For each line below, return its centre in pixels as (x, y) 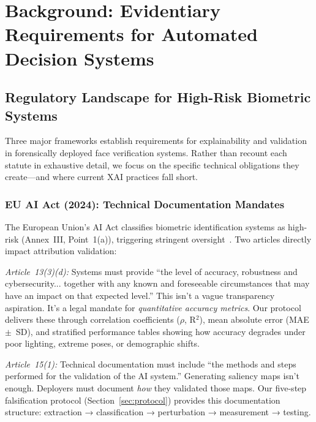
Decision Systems (80, 58)
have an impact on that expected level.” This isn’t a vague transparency (140, 295)
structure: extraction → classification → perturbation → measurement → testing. (158, 412)
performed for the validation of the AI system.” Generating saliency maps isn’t (152, 376)
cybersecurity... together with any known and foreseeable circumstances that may (157, 283)
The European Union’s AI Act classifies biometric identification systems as (145, 226)
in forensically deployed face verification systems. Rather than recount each (146, 152)
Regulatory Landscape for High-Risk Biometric (158, 97)
